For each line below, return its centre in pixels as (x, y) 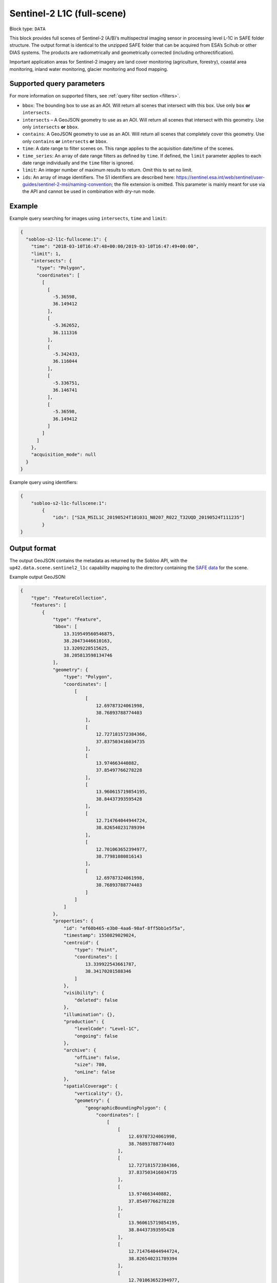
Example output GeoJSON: (38, 577)
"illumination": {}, (89, 1014)
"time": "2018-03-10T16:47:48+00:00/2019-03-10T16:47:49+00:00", (115, 247)
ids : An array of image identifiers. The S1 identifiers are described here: (99, 177)
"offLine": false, (97, 1057)
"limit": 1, (46, 254)
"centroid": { (81, 942)
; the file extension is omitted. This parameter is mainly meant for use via (188, 184)
